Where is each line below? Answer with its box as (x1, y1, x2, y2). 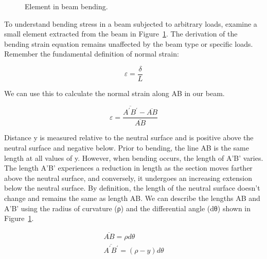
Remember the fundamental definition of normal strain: (4, 48, 179, 59)
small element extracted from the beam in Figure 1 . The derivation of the (4, 28, 238, 39)
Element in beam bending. (25, 1, 108, 11)
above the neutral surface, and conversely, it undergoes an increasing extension (4, 172, 253, 183)
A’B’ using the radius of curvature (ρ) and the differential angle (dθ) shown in (4, 202, 251, 213)
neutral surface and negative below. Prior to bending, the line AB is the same (4, 142, 249, 153)
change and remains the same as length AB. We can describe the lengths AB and (4, 193, 260, 203)
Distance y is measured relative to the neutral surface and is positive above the (4, 132, 254, 143)
